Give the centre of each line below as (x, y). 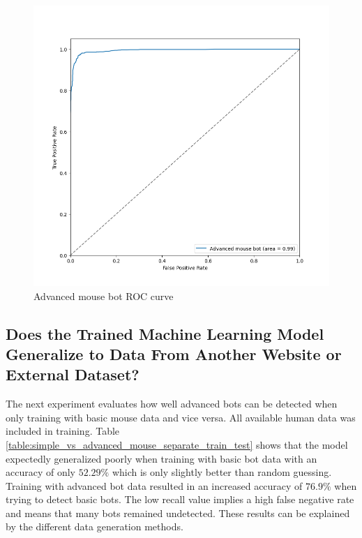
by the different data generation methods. (95, 526)
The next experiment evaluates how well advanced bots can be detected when (172, 404)
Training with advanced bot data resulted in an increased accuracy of (154, 485)
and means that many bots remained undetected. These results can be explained (178, 513)
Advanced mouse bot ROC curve (104, 296)
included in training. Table (63, 431)
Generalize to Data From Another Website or (174, 353)
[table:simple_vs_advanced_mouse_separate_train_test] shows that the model (177, 444)
